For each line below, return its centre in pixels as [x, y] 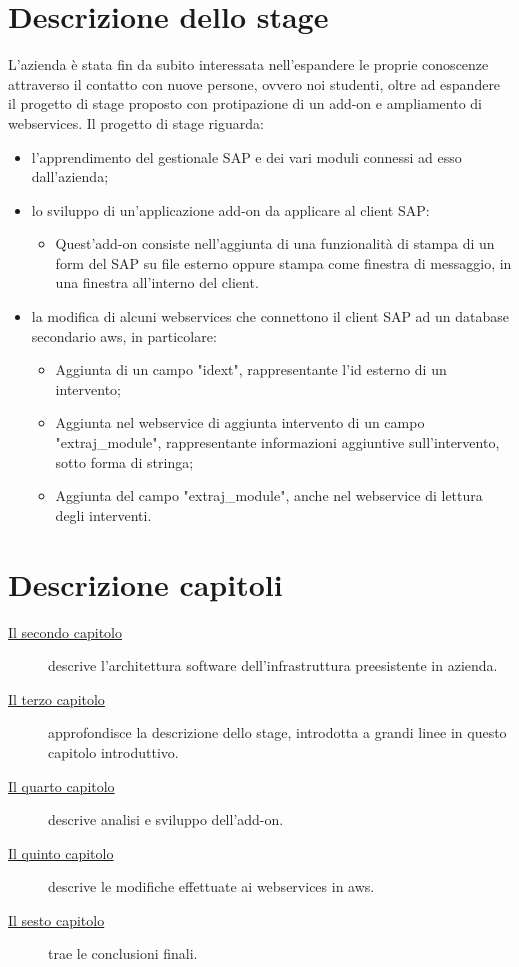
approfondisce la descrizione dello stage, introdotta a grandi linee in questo [277, 732]
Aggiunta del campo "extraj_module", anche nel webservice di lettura [269, 495]
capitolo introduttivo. [113, 751]
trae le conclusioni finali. [123, 953]
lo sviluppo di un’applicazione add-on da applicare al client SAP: [230, 209]
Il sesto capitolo [56, 919]
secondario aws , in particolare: [124, 335]
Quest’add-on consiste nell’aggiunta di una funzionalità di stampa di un [275, 243]
